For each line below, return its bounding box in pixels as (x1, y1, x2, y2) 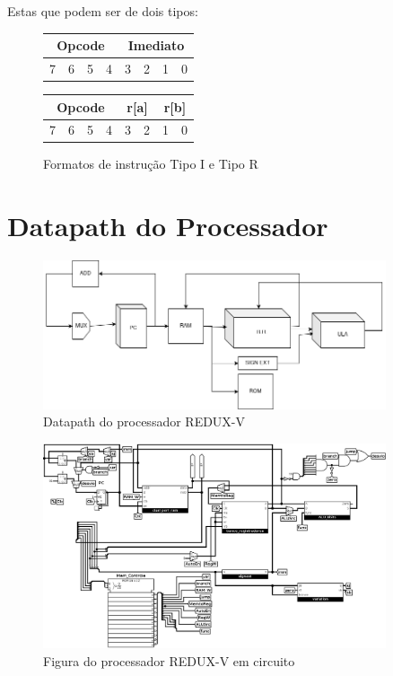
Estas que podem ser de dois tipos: (7, 2, 198, 20)
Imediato (127, 36, 185, 55)
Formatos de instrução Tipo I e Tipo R (43, 154, 258, 173)
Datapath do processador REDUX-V (43, 412, 246, 431)
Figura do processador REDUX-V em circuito (43, 651, 295, 670)
